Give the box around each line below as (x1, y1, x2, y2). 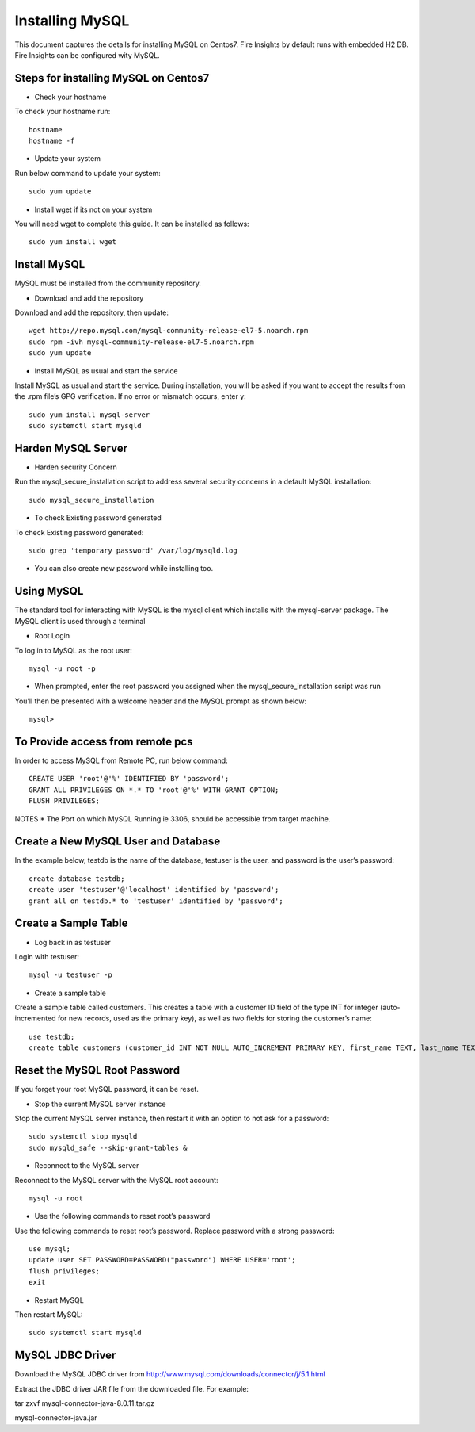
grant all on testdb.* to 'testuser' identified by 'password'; (28, 896, 284, 906)
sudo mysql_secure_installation (28, 496, 154, 504)
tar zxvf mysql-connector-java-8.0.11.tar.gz (14, 1399, 155, 1408)
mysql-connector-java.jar (14, 1413, 98, 1422)
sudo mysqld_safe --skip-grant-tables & (28, 1143, 188, 1152)
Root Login (34, 631, 70, 641)
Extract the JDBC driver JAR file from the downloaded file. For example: (14, 1384, 249, 1393)
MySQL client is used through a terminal (14, 616, 146, 626)
